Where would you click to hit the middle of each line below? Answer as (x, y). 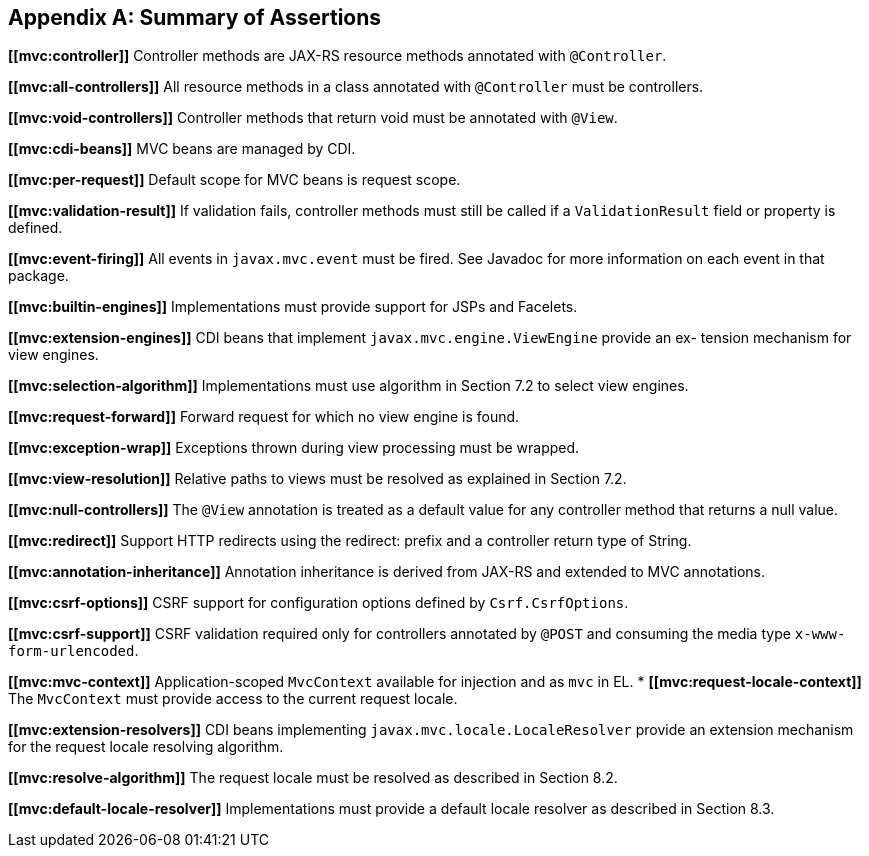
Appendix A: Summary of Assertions (195, 17)
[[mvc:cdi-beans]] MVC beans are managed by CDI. (182, 149)
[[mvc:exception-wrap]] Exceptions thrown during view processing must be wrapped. (294, 448)
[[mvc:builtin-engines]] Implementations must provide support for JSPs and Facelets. (293, 307)
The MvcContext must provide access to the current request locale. (233, 699)
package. (38, 276)
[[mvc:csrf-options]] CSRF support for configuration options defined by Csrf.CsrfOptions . (318, 603)
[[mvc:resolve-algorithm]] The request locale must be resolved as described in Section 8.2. (313, 778)
